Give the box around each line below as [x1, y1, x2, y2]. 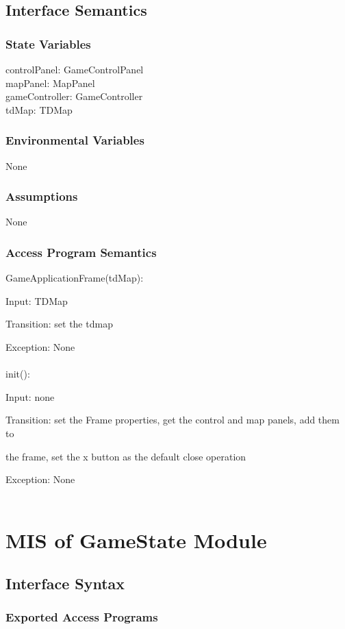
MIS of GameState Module [5, 526, 267, 554]
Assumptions [5, 188, 78, 205]
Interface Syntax [5, 573, 125, 594]
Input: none [5, 389, 55, 404]
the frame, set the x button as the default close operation [5, 449, 246, 463]
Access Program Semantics [5, 243, 157, 260]
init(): [5, 367, 30, 381]
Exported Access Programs [5, 608, 158, 626]
